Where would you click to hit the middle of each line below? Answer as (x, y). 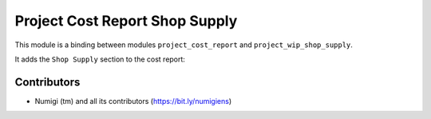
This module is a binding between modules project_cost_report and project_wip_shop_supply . (184, 45)
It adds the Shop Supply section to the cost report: (100, 59)
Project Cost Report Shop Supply (126, 21)
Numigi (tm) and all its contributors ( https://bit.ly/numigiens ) (133, 101)
